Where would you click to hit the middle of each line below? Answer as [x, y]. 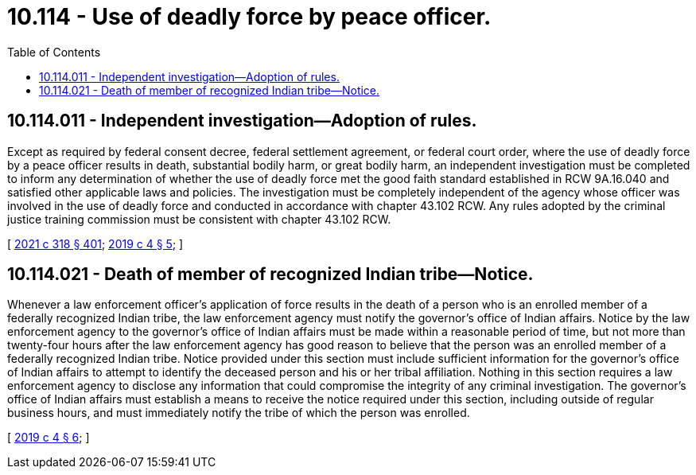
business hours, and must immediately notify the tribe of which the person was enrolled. [239, 413]
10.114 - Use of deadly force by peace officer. [249, 17]
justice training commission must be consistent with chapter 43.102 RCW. [199, 219]
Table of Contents [54, 52]
